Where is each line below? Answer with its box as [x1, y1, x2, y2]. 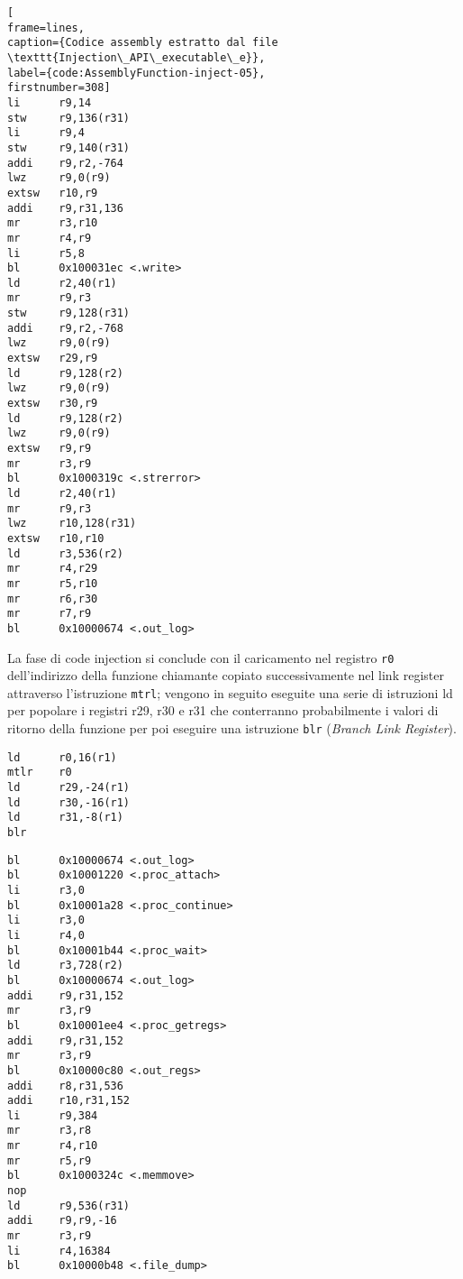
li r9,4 [7, 126, 85, 140]
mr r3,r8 [7, 1124, 92, 1137]
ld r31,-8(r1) [7, 811, 123, 824]
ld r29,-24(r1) [7, 781, 131, 795]
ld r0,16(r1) [7, 750, 117, 764]
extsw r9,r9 [7, 442, 92, 455]
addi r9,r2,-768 [7, 321, 123, 335]
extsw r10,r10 [7, 531, 104, 545]
